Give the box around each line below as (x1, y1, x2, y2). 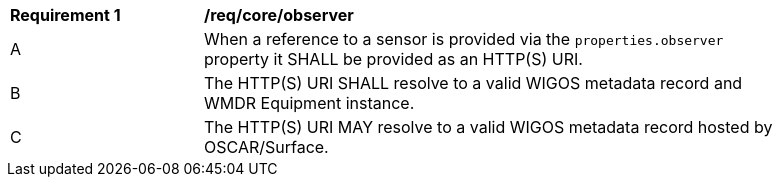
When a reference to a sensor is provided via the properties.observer (204, 29, 724, 49)
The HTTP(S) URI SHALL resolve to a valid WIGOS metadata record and (204, 73, 743, 93)
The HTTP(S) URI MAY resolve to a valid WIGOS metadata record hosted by (204, 117, 773, 137)
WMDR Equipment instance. (204, 93, 415, 113)
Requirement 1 (10, 5, 121, 25)
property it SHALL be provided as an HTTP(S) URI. (204, 49, 583, 69)
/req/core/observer (204, 5, 354, 25)
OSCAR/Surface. (204, 137, 329, 157)
